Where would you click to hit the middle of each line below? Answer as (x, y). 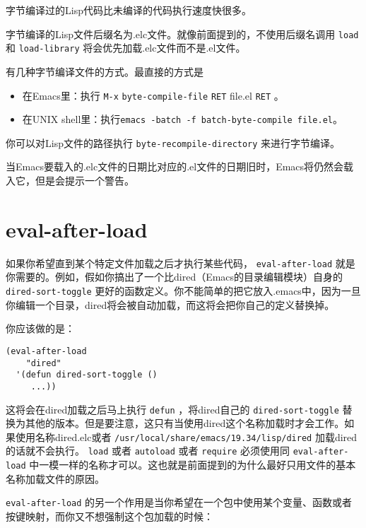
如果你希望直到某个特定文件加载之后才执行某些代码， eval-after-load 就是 (181, 263)
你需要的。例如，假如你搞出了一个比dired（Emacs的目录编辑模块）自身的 (175, 277)
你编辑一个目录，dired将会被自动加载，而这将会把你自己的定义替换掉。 (170, 304)
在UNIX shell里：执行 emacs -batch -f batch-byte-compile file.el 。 (182, 119)
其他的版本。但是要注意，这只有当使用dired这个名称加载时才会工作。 (185, 423)
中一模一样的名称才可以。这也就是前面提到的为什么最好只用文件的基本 (193, 465)
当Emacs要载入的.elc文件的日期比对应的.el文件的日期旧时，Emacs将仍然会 (175, 166)
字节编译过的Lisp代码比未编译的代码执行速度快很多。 (129, 10)
